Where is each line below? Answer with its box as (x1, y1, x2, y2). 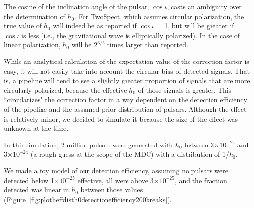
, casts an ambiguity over (167, 1, 242, 11)
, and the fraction (174, 175, 227, 185)
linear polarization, (4, 40, 61, 50)
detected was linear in (4, 185, 69, 195)
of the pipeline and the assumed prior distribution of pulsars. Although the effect (4, 104, 247, 114)
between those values (80, 185, 143, 195)
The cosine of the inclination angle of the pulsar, (4, 1, 149, 11)
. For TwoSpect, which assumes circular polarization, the (74, 11, 244, 21)
